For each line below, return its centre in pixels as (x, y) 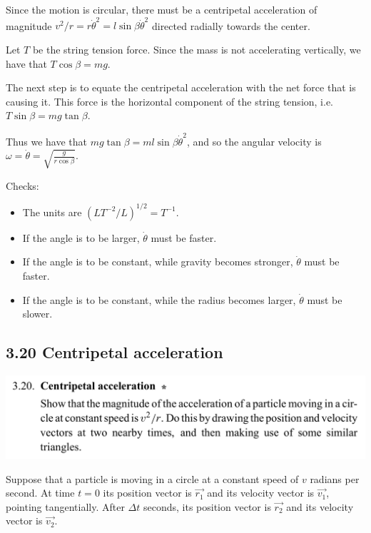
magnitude (29, 25)
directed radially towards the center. (231, 25)
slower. (37, 314)
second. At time (40, 493)
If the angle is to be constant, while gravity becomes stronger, (158, 262)
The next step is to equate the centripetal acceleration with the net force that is (181, 87)
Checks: (22, 185)
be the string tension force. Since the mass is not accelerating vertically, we (197, 49)
